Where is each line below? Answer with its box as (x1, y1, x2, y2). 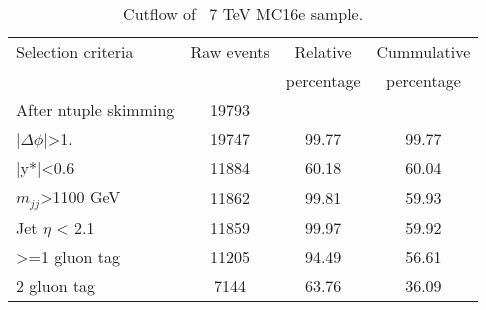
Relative (294, 40, 352, 63)
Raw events (190, 40, 270, 63)
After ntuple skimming (16, 98, 175, 121)
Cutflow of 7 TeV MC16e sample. (123, 2, 364, 25)
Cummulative (376, 40, 471, 63)
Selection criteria (16, 40, 134, 63)
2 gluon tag (16, 273, 96, 297)
